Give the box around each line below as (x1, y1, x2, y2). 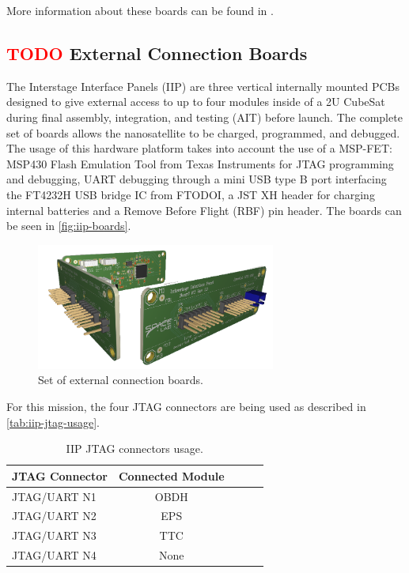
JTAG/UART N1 (12, 488, 97, 504)
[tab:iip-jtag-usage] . (6, 413, 100, 430)
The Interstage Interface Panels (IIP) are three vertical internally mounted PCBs (6, 77, 400, 94)
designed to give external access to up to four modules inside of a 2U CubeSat (6, 93, 385, 110)
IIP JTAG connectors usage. (66, 440, 203, 457)
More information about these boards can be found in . (6, 2, 274, 18)
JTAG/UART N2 (12, 507, 97, 524)
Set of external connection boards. (38, 371, 204, 388)
